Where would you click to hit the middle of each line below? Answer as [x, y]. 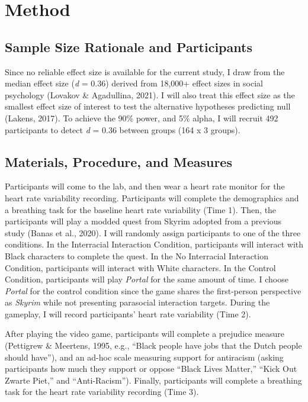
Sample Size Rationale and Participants [129, 46]
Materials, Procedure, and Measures [118, 161]
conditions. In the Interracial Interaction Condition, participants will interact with [154, 244]
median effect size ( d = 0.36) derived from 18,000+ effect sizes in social [134, 83]
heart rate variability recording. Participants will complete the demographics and [152, 197]
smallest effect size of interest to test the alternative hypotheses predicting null [148, 106]
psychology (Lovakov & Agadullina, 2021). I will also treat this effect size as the [150, 94]
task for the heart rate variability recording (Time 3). [102, 392]
